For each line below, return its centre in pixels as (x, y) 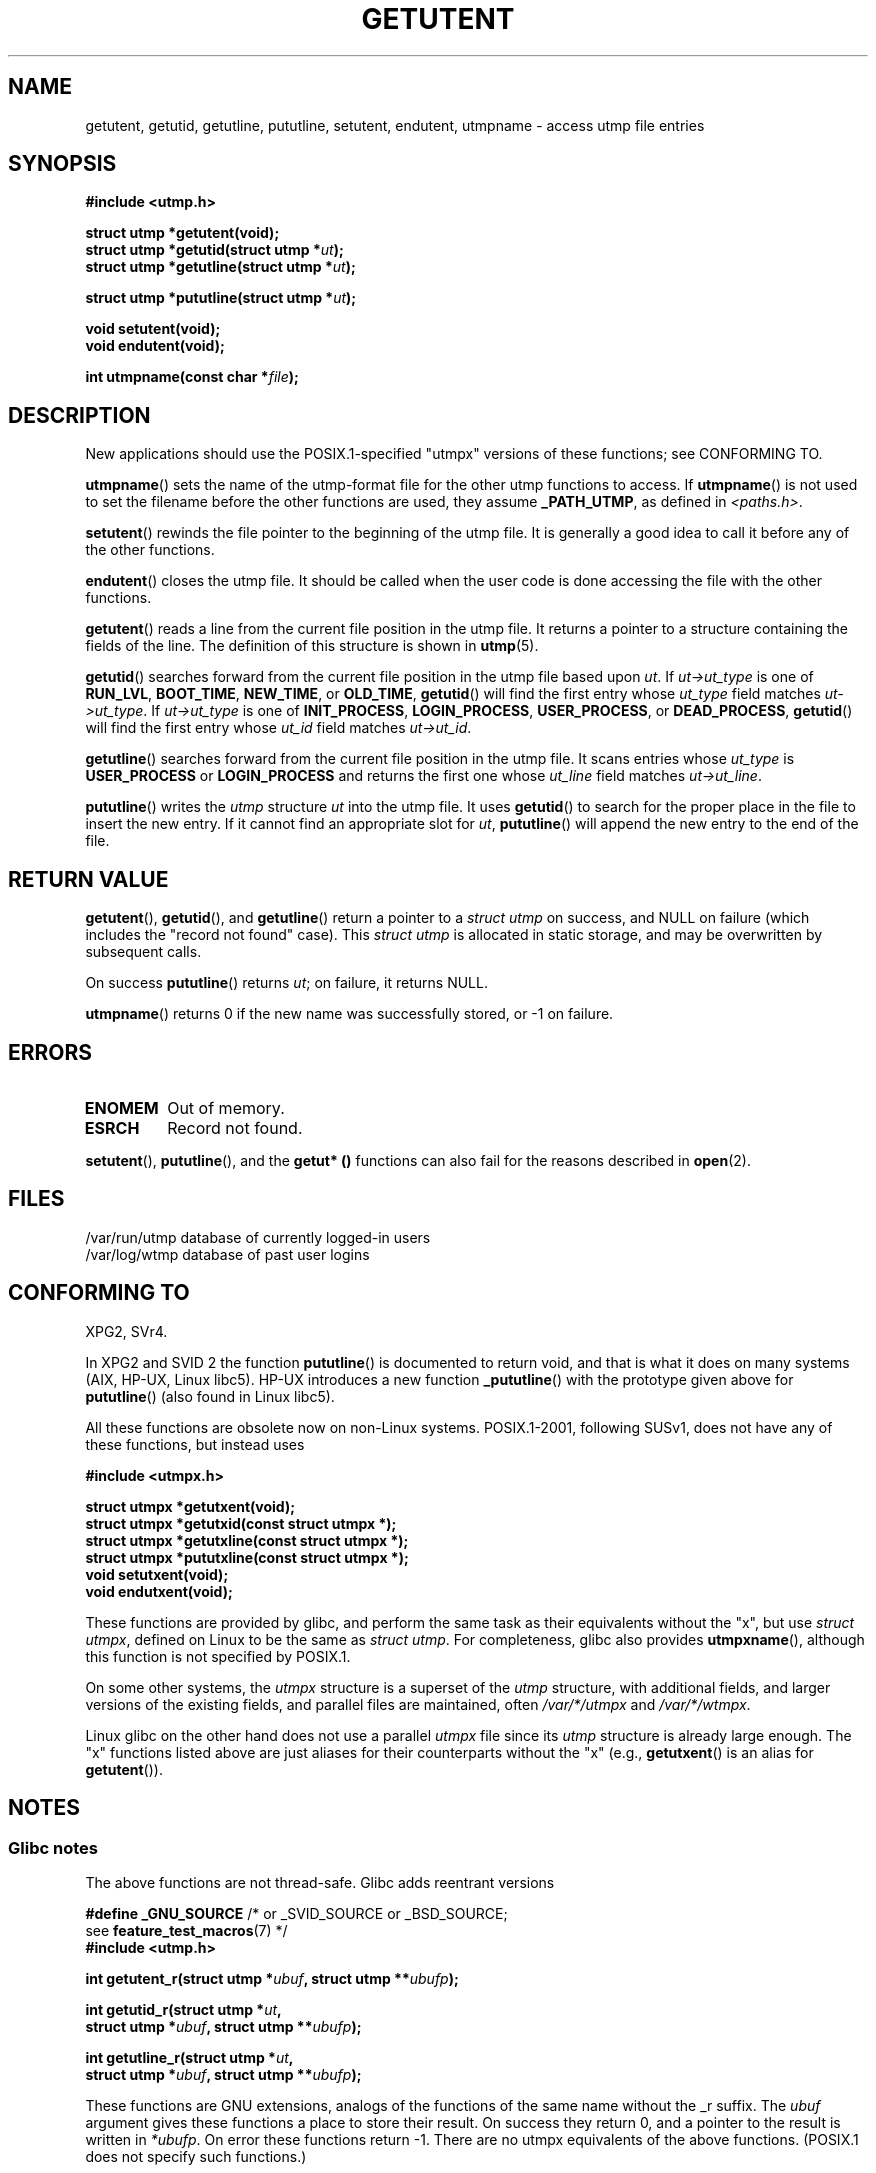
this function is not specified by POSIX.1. (218, 1656)
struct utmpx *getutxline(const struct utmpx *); (247, 1540)
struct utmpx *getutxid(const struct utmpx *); (241, 1523)
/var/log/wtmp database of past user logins (227, 1254)
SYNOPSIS (62, 164)
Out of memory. (226, 1107)
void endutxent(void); (159, 1591)
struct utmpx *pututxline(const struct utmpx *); (247, 1557)
